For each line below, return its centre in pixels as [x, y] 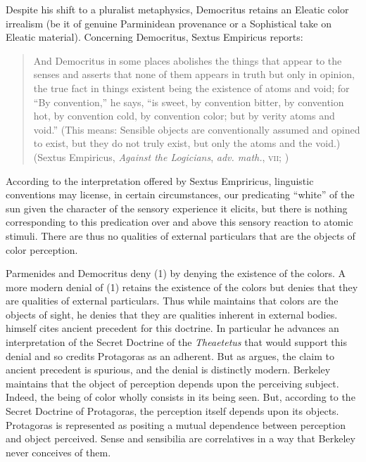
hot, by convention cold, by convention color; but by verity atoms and [184, 116]
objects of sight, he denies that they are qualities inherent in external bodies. [172, 314]
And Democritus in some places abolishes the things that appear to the [188, 60]
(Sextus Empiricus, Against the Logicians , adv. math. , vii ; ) [161, 156]
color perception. [42, 249]
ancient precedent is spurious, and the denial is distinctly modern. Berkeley [168, 370]
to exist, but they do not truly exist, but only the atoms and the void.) [187, 143]
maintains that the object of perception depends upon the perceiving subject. [172, 383]
